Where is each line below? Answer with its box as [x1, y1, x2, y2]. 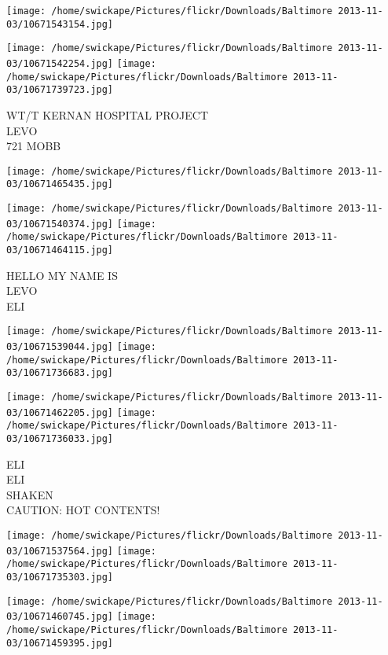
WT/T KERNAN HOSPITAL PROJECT [6, 106, 209, 123]
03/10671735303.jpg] [6, 572, 114, 583]
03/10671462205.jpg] [6, 407, 114, 418]
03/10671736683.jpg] [6, 367, 114, 379]
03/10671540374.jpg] [6, 218, 114, 230]
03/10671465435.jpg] [6, 178, 114, 190]
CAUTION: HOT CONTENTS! [6, 502, 160, 518]
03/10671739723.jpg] [6, 84, 114, 96]
